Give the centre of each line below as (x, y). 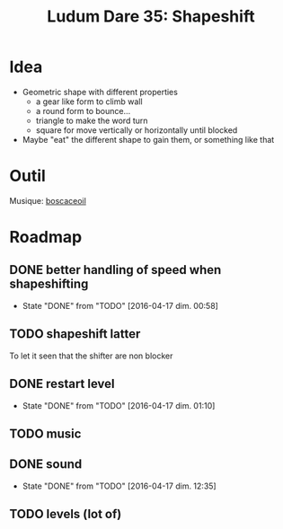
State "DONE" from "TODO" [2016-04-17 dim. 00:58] (120, 305)
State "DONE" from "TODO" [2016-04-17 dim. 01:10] (119, 405)
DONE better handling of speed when (115, 270)
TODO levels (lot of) (66, 514)
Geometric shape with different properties (100, 92)
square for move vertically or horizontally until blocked (137, 130)
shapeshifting (49, 284)
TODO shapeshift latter (75, 334)
